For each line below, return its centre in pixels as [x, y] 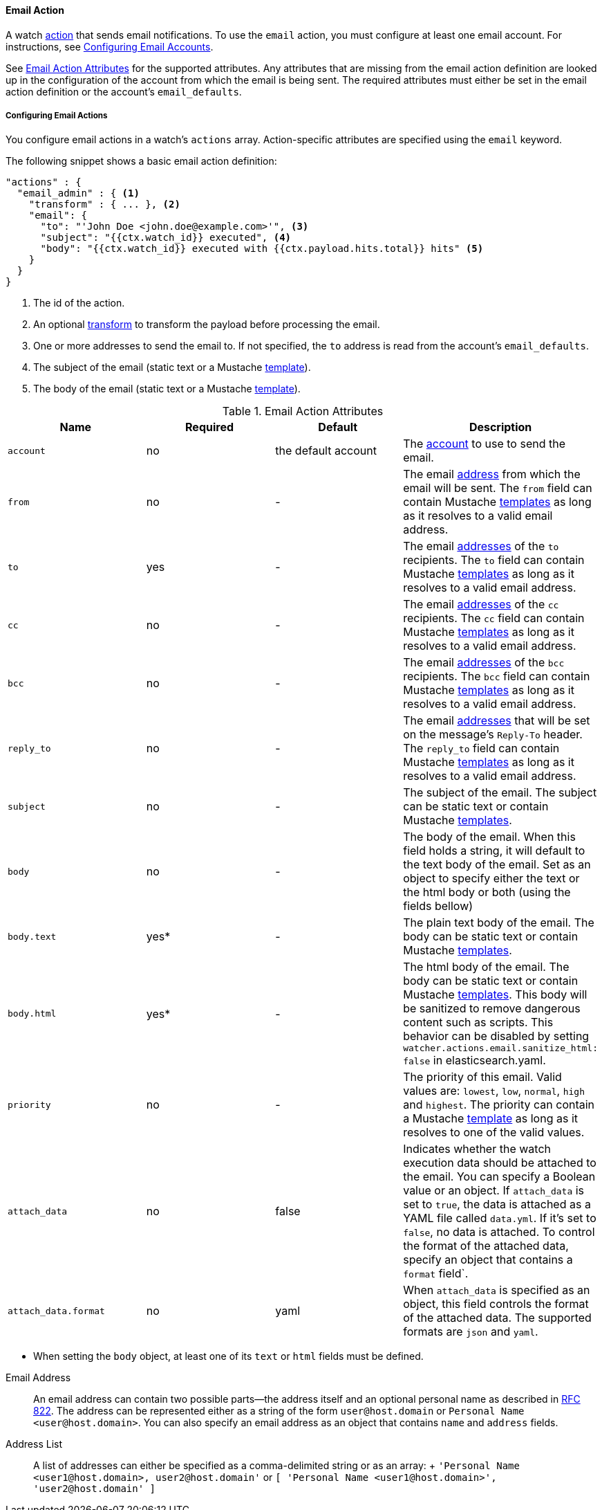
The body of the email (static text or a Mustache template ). [167, 389]
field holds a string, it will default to [494, 851]
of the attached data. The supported [497, 1318]
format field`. [436, 1274]
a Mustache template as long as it [490, 1119]
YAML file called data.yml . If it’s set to [500, 1218]
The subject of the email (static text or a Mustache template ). [172, 367]
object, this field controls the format [496, 1304]
